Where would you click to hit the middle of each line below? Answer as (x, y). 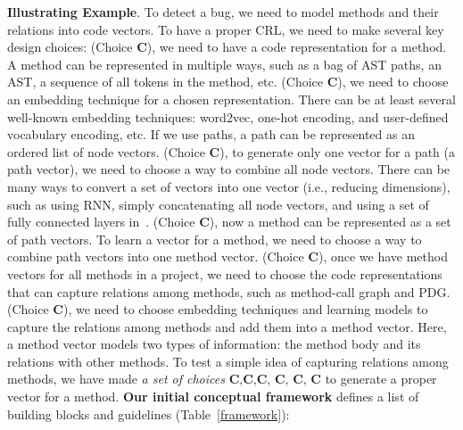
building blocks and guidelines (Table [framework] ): (149, 413)
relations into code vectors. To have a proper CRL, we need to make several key (226, 29)
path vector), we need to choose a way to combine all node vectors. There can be (229, 169)
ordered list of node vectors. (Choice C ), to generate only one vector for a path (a (231, 151)
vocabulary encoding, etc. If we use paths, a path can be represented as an (211, 134)
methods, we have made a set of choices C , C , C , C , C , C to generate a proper (222, 379)
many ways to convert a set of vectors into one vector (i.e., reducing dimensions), (229, 186)
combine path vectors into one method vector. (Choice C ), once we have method (227, 256)
